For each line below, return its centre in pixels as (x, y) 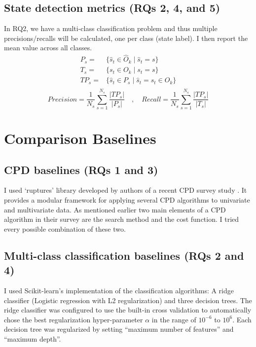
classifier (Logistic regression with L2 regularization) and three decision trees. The (128, 300)
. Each (242, 319)
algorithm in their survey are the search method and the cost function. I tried (122, 219)
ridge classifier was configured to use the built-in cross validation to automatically (128, 310)
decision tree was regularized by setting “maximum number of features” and (119, 329)
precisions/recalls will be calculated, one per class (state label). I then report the (126, 38)
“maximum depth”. (33, 338)
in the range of (174, 319)
